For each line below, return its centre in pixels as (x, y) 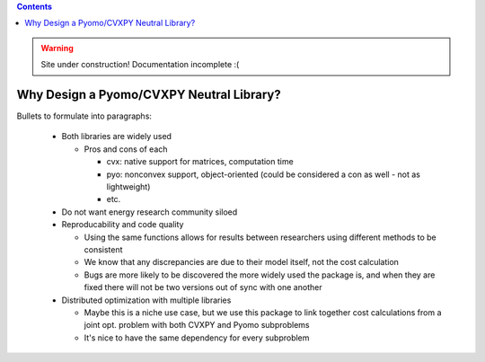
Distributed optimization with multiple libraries (146, 300)
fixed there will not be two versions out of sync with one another (203, 287)
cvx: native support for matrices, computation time (200, 162)
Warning (57, 48)
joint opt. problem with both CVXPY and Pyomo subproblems (197, 325)
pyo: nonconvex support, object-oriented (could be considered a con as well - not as (264, 174)
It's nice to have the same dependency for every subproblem (197, 338)
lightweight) (128, 187)
